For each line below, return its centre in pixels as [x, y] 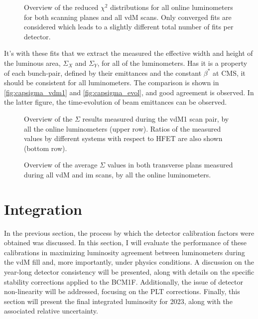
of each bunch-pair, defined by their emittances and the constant [103, 73]
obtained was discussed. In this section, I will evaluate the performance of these [126, 242]
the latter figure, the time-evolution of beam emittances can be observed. [116, 102]
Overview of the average [61, 165]
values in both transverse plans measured [170, 165]
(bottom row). [46, 148]
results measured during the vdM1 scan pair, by [156, 118]
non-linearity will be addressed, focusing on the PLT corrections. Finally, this [122, 291]
